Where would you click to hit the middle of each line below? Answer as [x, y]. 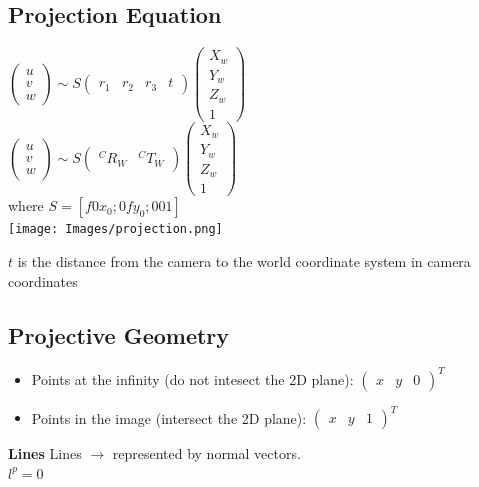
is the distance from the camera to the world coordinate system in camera [244, 260]
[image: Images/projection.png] [115, 229]
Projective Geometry [119, 334]
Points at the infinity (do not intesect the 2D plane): [192, 378]
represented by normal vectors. [206, 453]
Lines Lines [45, 453]
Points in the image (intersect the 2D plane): [169, 417]
